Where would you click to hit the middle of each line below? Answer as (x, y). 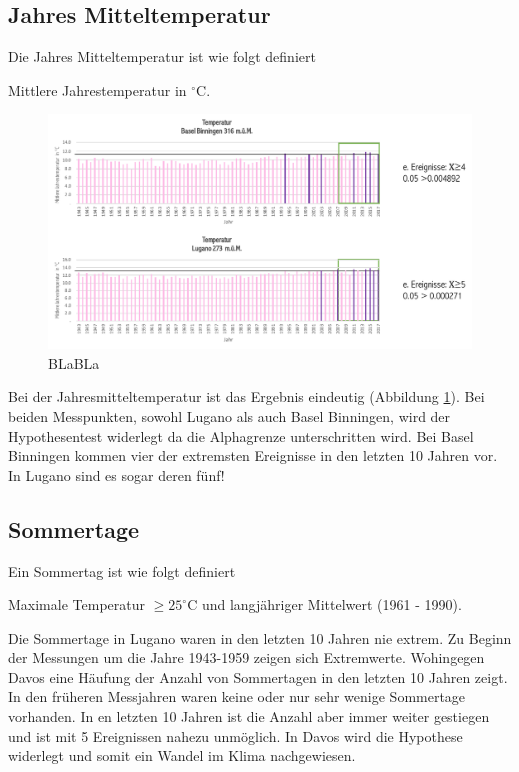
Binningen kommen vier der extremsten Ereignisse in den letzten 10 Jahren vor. (253, 455)
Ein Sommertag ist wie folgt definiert (122, 570)
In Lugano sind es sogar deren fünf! (116, 474)
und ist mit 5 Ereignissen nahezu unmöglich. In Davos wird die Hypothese (235, 735)
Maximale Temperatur (76, 604)
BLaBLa (74, 362)
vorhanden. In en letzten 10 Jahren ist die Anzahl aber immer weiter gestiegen (249, 716)
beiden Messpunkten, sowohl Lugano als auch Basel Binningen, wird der (229, 415)
